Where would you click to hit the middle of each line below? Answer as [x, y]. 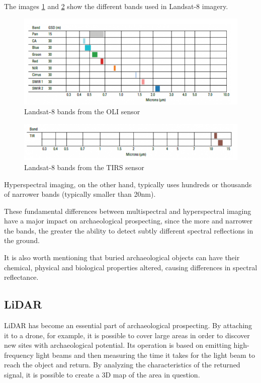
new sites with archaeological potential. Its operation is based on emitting [118, 345]
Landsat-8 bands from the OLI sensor [82, 111]
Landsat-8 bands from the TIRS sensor [84, 167]
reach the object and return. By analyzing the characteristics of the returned [122, 365]
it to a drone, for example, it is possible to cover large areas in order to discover [127, 335]
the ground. [22, 240]
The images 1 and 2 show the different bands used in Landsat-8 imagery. [116, 6]
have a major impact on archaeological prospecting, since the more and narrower [128, 221]
